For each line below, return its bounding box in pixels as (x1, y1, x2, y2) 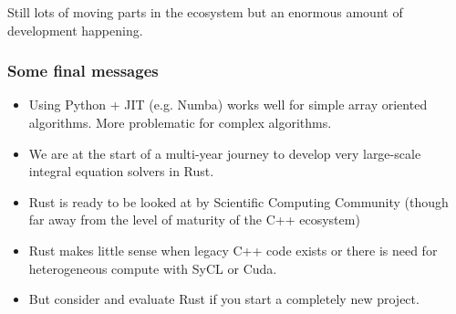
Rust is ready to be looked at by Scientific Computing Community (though (28, 192, 449, 211)
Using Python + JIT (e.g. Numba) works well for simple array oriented (28, 95, 428, 114)
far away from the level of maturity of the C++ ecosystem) (28, 210, 360, 229)
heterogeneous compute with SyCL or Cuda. (28, 258, 277, 277)
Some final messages (7, 59, 159, 82)
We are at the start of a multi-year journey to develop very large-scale (28, 143, 421, 162)
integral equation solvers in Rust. (28, 162, 214, 181)
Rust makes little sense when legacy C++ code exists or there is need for (28, 240, 438, 259)
